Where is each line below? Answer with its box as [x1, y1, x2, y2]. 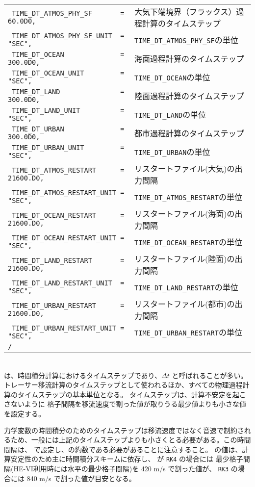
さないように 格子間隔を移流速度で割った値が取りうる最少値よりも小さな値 [4, 399, 247, 409]
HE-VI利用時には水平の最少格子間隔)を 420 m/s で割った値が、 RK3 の [13, 463, 238, 473]
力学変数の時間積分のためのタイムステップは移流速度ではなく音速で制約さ [4, 425, 244, 435]
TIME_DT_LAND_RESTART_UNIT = [12, 279, 125, 287]
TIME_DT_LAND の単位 [134, 109, 206, 120]
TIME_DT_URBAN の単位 [134, 146, 210, 157]
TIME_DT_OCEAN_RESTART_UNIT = [12, 234, 125, 242]
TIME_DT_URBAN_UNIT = [12, 144, 125, 152]
